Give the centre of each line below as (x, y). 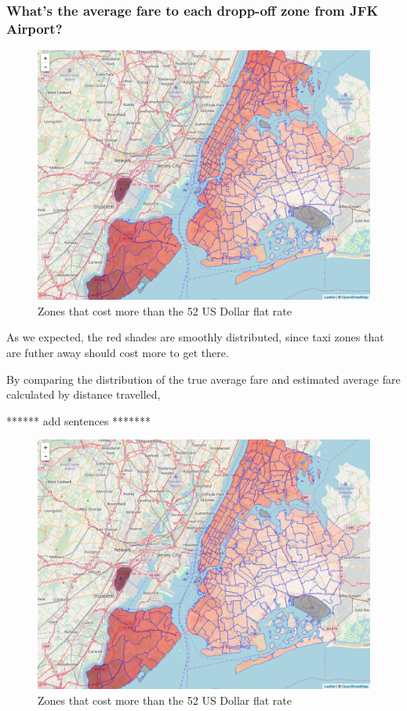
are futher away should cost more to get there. (118, 352)
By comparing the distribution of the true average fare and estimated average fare (203, 379)
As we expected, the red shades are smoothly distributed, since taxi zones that (195, 337)
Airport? (35, 28)
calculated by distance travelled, (84, 394)
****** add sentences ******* (79, 420)
